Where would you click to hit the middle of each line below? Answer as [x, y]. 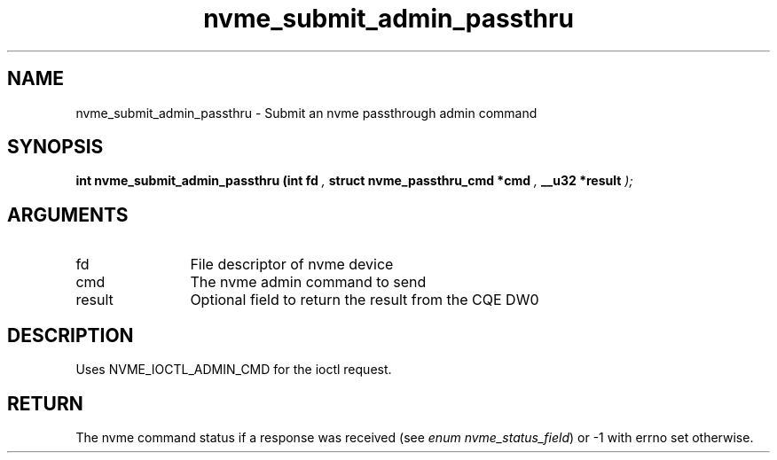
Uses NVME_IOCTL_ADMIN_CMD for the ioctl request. [234, 370]
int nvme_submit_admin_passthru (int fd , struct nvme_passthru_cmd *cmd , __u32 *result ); [354, 181]
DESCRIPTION [71, 335]
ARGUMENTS [68, 214]
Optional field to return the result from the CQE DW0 [365, 300]
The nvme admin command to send [308, 282]
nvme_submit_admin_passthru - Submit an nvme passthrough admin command [306, 113]
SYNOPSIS [55, 147]
